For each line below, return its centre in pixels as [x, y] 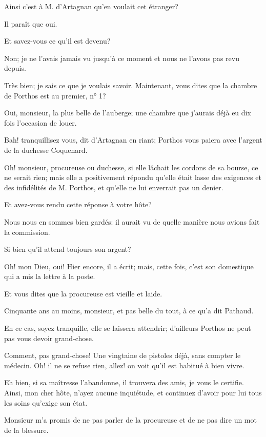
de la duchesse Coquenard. [46, 150]
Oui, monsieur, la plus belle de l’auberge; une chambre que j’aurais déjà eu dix [128, 113]
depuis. [15, 68]
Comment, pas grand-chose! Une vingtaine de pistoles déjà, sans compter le [122, 355]
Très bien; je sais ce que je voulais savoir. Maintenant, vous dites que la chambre [131, 85]
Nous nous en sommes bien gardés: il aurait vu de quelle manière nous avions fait [132, 221]
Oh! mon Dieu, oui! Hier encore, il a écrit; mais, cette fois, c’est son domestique [129, 266]
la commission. [27, 232]
